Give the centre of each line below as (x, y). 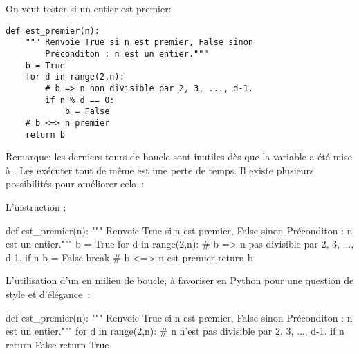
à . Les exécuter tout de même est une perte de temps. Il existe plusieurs (160, 170)
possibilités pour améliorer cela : (75, 184)
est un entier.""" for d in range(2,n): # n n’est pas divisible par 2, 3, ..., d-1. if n (175, 331)
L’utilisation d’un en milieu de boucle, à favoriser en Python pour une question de (180, 280)
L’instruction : (36, 206)
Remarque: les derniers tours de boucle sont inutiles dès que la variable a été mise (179, 157)
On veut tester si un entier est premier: (89, 8)
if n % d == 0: (80, 100)
